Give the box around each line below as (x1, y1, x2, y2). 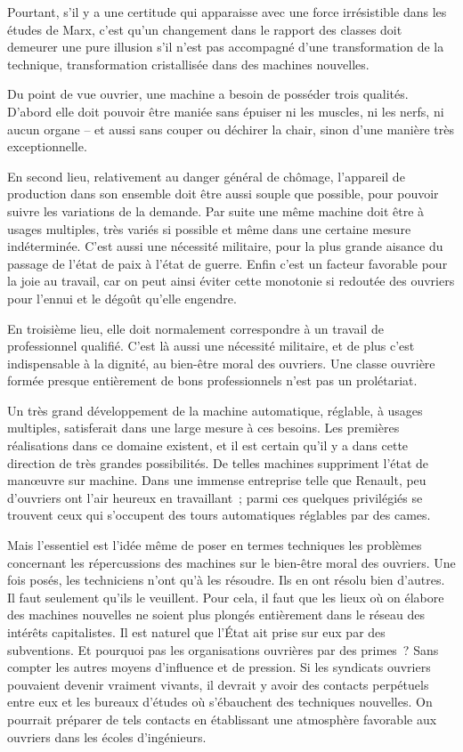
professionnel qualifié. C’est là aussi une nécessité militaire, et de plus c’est (7, 336, 415, 355)
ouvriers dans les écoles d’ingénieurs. (7, 727, 207, 746)
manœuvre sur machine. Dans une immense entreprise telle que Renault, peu (7, 471, 426, 489)
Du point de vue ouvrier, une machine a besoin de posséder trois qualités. (7, 85, 409, 103)
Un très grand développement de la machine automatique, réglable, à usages (7, 400, 423, 419)
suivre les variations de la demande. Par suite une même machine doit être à (7, 201, 425, 220)
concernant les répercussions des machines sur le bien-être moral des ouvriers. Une (7, 553, 456, 571)
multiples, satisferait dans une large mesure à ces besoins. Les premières (7, 418, 400, 437)
